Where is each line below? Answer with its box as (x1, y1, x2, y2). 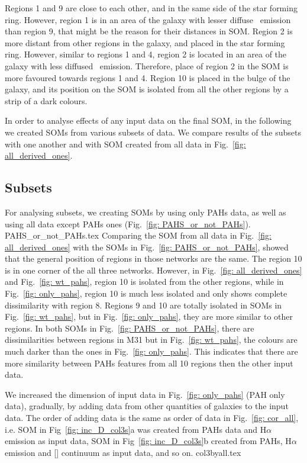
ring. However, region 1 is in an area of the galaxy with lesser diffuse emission (5, 13, 291, 25)
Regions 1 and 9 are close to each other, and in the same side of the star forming (5, 2, 298, 14)
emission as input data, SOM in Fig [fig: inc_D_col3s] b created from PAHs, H (5, 435, 292, 447)
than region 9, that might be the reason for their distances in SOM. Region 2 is (5, 25, 293, 37)
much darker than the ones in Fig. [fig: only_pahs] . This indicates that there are (5, 345, 298, 358)
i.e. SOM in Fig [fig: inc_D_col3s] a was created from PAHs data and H (5, 423, 267, 435)
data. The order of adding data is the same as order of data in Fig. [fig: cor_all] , (5, 411, 299, 424)
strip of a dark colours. (5, 94, 88, 107)
